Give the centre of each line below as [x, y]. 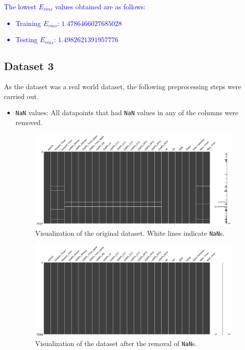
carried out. [21, 96]
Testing [26, 39]
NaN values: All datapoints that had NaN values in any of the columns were [127, 112]
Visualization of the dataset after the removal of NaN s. [116, 343]
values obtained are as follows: [100, 6]
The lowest [20, 6]
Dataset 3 [29, 66]
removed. [29, 122]
